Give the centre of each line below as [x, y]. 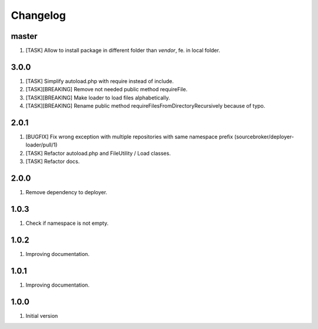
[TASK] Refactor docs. [53, 161]
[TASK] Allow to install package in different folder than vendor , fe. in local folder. [123, 51]
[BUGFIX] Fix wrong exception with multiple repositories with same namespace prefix [129, 137]
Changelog [38, 15]
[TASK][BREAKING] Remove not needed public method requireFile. [107, 89]
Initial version [42, 315]
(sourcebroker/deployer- [264, 137]
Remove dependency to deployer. [67, 192]
